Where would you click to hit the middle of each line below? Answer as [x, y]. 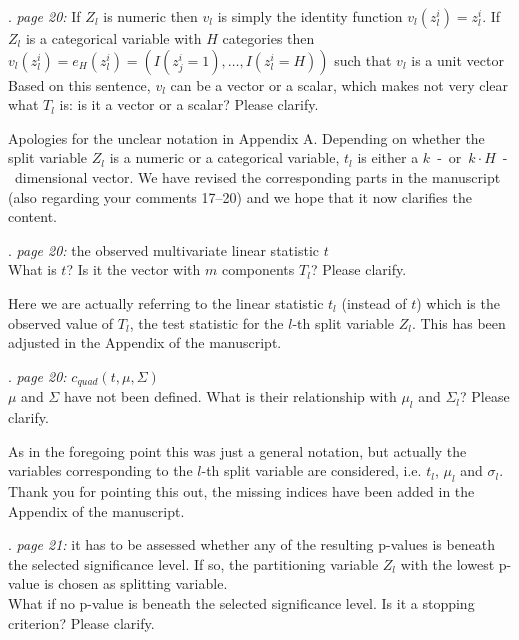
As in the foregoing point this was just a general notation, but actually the [237, 450]
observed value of [61, 322]
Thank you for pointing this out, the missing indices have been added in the [241, 490]
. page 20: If [44, 16]
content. [32, 216]
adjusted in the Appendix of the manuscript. [145, 342]
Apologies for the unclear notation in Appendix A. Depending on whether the [246, 137]
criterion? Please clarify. [81, 622]
